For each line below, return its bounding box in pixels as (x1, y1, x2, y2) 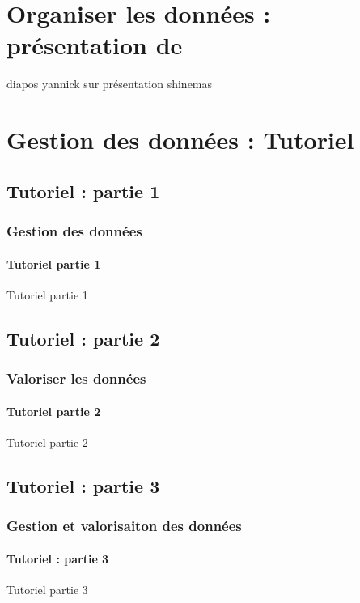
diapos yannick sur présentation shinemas (6, 75, 213, 92)
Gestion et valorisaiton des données (6, 516, 242, 536)
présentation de (6, 28, 183, 62)
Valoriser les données (6, 368, 146, 388)
